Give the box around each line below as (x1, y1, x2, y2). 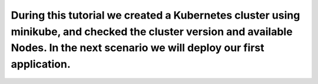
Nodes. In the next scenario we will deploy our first (11, 41, 264, 55)
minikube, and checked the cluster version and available (11, 25, 293, 38)
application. (11, 58, 71, 71)
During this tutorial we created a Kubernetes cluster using (11, 9, 300, 22)
